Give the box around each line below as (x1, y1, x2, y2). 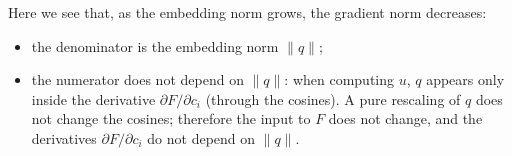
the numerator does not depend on (31, 69, 244, 90)
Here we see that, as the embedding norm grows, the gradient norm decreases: (8, 2, 487, 22)
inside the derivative (31, 88, 156, 109)
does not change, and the (328, 108, 483, 129)
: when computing (284, 69, 395, 90)
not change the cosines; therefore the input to (31, 108, 311, 129)
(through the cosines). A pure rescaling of (205, 88, 461, 109)
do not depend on (147, 127, 256, 148)
